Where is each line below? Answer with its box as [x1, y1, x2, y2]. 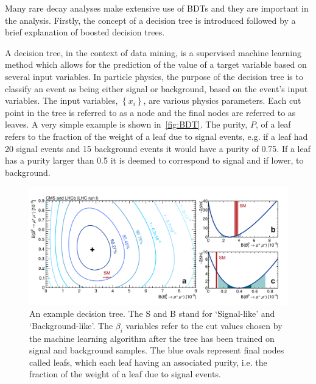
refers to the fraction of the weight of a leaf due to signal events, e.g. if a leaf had [5, 129, 308, 142]
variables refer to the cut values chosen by [125, 319, 283, 331]
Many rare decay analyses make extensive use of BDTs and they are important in [5, 2, 309, 14]
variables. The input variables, [5, 94, 118, 107]
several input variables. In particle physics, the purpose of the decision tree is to [5, 70, 303, 82]
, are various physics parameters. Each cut [143, 94, 301, 107]
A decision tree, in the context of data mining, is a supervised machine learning [5, 46, 301, 59]
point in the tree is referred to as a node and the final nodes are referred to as [5, 106, 296, 118]
